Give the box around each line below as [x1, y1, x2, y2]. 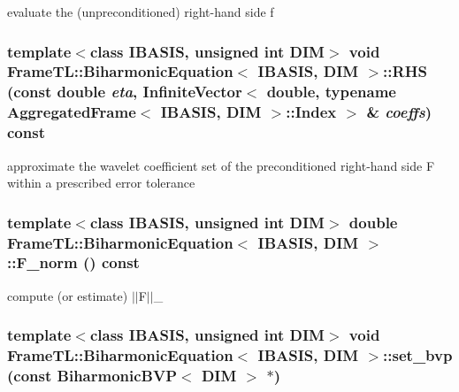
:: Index [286, 101, 337, 123]
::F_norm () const [7, 251, 140, 273]
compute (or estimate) [7, 286, 128, 304]
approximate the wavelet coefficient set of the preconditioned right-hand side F [7, 156, 435, 174]
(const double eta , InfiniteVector [7, 81, 242, 103]
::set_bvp [383, 344, 453, 366]
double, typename [266, 81, 396, 103]
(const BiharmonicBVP [7, 365, 178, 387]
